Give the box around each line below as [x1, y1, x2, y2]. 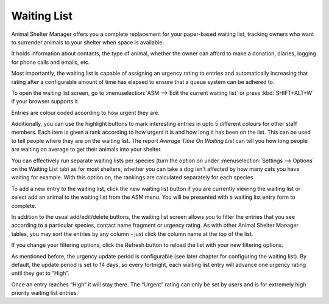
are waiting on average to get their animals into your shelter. [11, 146, 162, 153]
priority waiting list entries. [11, 289, 79, 297]
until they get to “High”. [11, 269, 69, 277]
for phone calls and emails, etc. [11, 58, 90, 66]
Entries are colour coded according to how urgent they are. [11, 109, 160, 116]
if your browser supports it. [11, 98, 80, 105]
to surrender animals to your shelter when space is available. [11, 38, 164, 46]
